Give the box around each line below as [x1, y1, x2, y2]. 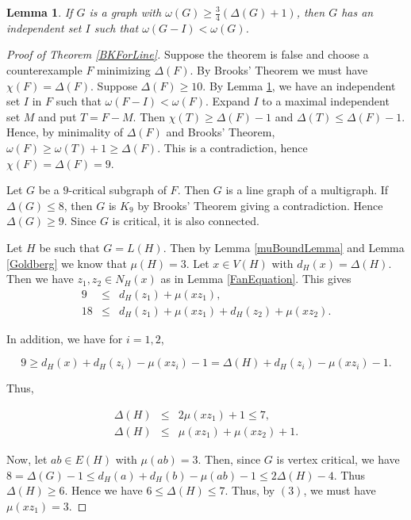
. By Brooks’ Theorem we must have [190, 62, 368, 78]
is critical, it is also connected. [112, 212, 259, 229]
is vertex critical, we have [276, 451, 400, 468]
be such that [39, 239, 100, 255]
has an [341, 4, 374, 20]
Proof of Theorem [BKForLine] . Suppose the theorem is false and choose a [6, 46, 369, 63]
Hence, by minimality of [6, 124, 123, 140]
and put [38, 108, 77, 124]
